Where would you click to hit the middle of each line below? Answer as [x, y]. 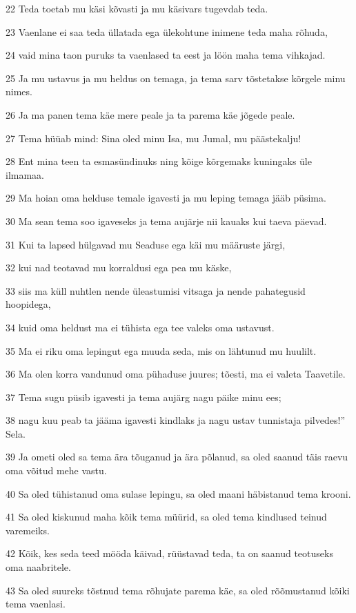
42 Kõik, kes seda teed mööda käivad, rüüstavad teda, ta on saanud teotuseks [169, 553]
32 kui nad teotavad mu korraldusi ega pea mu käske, [119, 267]
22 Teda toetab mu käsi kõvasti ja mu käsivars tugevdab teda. [137, 8]
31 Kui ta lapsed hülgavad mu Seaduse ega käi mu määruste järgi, [146, 244]
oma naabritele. [38, 567]
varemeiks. [28, 530]
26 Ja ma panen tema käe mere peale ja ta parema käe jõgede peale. [150, 114]
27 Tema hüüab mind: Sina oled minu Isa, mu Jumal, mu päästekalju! [154, 138]
